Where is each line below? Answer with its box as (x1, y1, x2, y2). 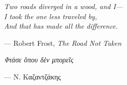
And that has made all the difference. (4, 21, 118, 31)
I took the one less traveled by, (4, 11, 97, 21)
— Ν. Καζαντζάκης (4, 71, 61, 81)
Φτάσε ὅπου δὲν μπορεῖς (4, 54, 74, 65)
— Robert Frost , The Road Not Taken (4, 37, 121, 48)
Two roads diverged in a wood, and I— (4, 1, 123, 11)
